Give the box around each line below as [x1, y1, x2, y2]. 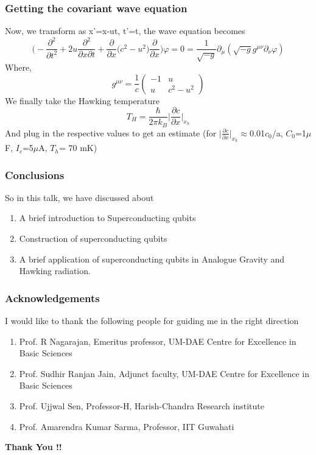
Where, [5, 61, 32, 74]
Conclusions [5, 167, 65, 182]
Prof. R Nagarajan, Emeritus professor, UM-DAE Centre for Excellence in [19, 334, 297, 347]
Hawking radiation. [19, 264, 91, 277]
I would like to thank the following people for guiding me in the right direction [5, 314, 299, 327]
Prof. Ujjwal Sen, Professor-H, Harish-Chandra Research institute [19, 400, 264, 412]
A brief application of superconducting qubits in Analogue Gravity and [19, 252, 285, 265]
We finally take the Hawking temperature [5, 94, 160, 107]
